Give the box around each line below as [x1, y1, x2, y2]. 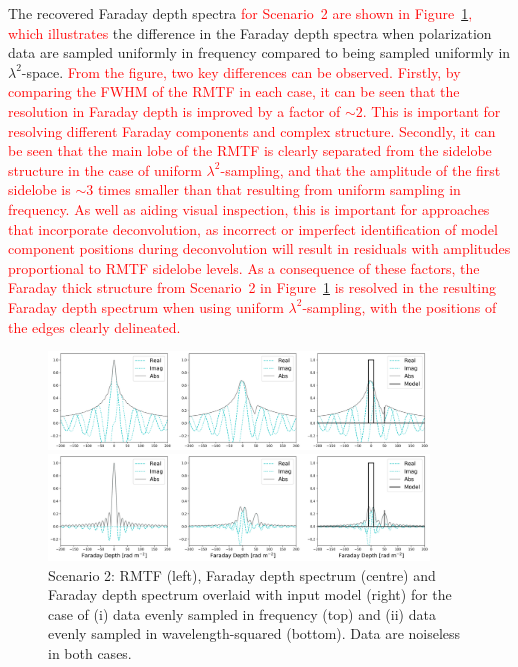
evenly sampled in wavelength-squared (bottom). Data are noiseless [48, 623, 461, 644]
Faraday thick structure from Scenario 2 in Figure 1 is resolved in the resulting [8, 277, 496, 298]
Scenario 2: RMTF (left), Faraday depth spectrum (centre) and [48, 564, 436, 585]
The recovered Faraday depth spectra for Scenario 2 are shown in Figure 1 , [8, 3, 473, 23]
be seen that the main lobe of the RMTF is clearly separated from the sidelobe [8, 140, 492, 161]
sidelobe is [8, 179, 71, 200]
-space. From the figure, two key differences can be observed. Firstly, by [21, 61, 461, 82]
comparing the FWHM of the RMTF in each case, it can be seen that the [8, 81, 460, 102]
